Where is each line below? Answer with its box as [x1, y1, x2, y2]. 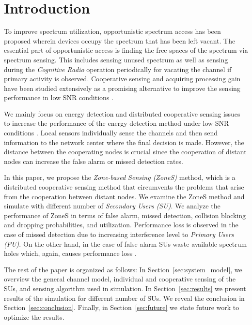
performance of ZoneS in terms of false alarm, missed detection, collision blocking [4, 210, 246, 220]
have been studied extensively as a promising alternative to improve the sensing [4, 83, 240, 93]
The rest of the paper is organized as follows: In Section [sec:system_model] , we [4, 264, 242, 274]
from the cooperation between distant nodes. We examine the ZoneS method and [4, 191, 245, 201]
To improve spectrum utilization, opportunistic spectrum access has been [4, 26, 221, 36]
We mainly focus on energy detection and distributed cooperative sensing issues [4, 108, 240, 118]
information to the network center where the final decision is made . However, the [4, 137, 244, 147]
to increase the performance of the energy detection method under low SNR [4, 118, 229, 128]
